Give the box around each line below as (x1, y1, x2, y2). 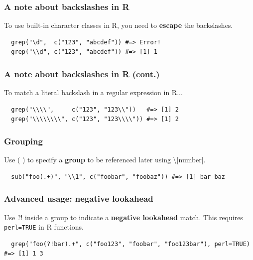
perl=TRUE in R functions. (4, 222, 84, 232)
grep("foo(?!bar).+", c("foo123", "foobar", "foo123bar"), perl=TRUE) (11, 240, 250, 248)
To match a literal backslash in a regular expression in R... (4, 87, 183, 98)
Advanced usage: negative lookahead (4, 192, 153, 205)
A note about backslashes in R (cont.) (4, 67, 160, 80)
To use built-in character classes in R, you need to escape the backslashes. (4, 20, 233, 30)
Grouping (4, 134, 43, 147)
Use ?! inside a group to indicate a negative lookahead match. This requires (4, 212, 243, 222)
